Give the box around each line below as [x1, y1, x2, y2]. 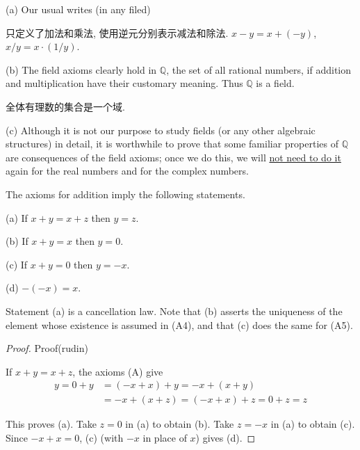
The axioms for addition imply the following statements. [6, 186, 245, 201]
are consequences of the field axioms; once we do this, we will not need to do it [6, 150, 341, 164]
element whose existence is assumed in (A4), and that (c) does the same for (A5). [6, 317, 353, 332]
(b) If [6, 234, 28, 248]
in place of [142, 430, 187, 444]
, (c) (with [79, 430, 124, 444]
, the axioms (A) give [72, 364, 163, 378]
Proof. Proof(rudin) [6, 341, 88, 355]
